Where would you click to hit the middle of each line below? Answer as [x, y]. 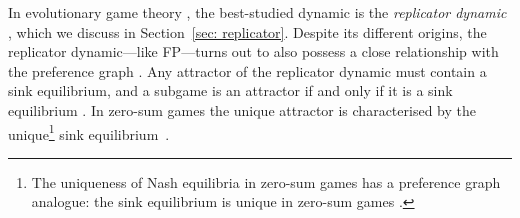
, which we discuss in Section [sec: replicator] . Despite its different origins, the [247, 31]
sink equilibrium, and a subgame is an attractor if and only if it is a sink [230, 90]
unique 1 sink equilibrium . [89, 132]
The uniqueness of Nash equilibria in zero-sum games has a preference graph [266, 181]
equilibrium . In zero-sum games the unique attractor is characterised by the [242, 109]
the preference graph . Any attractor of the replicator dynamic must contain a [247, 70]
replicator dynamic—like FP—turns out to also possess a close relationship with [253, 51]
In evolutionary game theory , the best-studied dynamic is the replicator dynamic [257, 12]
